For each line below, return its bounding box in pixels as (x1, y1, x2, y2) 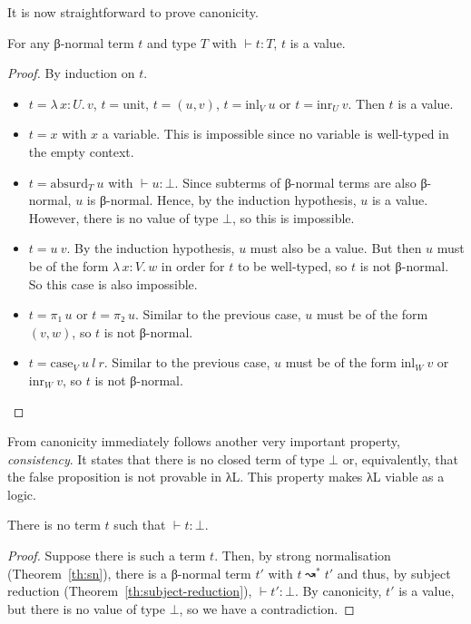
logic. (7, 484, 36, 503)
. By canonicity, (294, 581, 382, 600)
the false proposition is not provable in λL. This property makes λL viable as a (7, 467, 445, 486)
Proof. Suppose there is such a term (7, 546, 206, 565)
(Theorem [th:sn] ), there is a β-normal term (7, 563, 251, 582)
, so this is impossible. (231, 208, 355, 227)
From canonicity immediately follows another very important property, (7, 432, 400, 451)
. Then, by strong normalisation (214, 546, 391, 565)
